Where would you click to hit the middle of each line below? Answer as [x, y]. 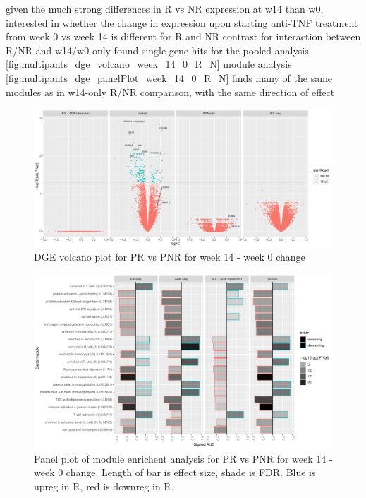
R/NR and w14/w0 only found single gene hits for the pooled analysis [157, 50]
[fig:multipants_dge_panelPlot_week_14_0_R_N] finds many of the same [169, 77]
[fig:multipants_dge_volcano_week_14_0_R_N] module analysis [149, 64]
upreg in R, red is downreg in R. [104, 486]
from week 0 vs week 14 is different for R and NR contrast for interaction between [183, 36]
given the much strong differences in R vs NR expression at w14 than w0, [165, 8]
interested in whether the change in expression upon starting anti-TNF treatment [182, 22]
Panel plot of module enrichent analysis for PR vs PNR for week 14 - [183, 458]
